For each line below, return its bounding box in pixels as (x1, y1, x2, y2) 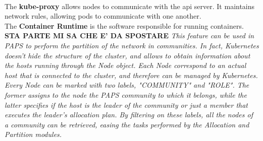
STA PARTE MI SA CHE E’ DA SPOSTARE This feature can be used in (5, 30, 254, 41)
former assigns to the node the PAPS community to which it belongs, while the (5, 89, 247, 100)
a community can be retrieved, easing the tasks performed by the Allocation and (5, 119, 249, 129)
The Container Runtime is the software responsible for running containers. (5, 20, 244, 31)
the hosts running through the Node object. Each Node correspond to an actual (5, 60, 246, 70)
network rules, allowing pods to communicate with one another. (5, 11, 201, 21)
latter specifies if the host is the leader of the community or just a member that (5, 99, 248, 110)
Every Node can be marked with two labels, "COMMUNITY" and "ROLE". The (5, 80, 249, 90)
